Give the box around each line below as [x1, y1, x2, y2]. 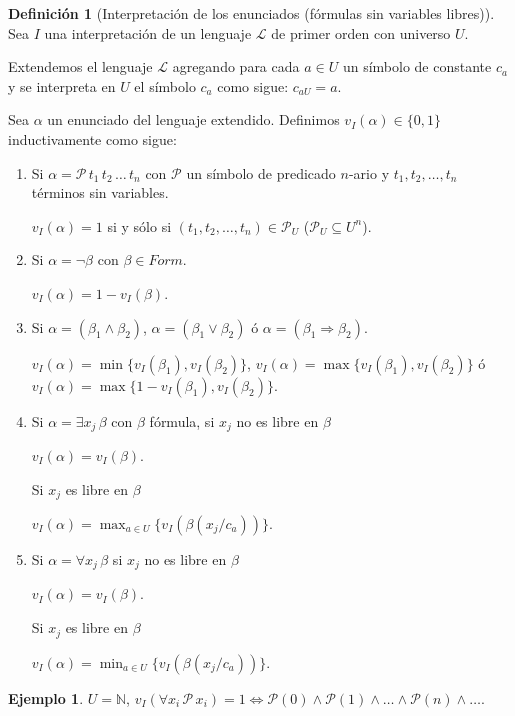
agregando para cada [172, 56, 300, 77]
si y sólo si [107, 215, 172, 236]
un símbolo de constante [342, 56, 492, 77]
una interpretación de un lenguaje [44, 22, 252, 43]
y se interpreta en [8, 75, 116, 96]
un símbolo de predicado [186, 162, 336, 183]
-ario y [348, 162, 390, 183]
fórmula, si [149, 410, 215, 431]
